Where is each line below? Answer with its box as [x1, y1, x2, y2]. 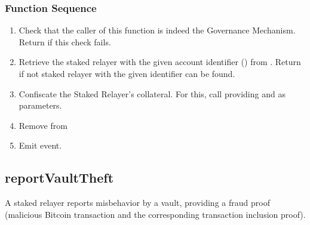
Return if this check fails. [19, 35, 111, 48]
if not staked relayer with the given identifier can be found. [19, 67, 235, 79]
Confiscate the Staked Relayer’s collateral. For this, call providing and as [19, 87, 286, 100]
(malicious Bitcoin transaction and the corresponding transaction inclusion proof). [5, 208, 306, 220]
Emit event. [19, 139, 62, 152]
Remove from [19, 119, 67, 131]
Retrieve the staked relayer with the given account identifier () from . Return [19, 56, 301, 68]
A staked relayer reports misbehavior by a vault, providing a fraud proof [5, 196, 270, 209]
